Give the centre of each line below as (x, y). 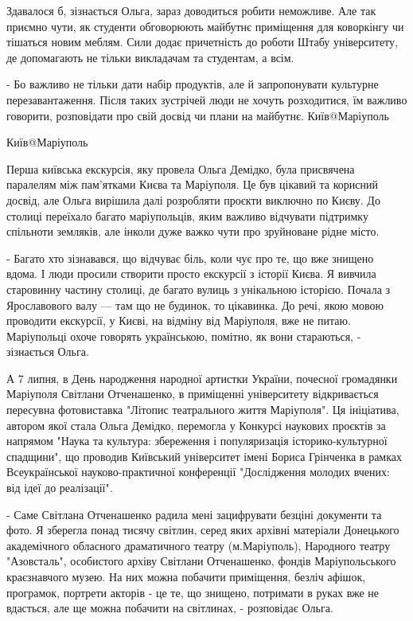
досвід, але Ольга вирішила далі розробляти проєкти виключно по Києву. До (193, 199)
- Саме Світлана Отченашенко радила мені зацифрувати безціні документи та (194, 514)
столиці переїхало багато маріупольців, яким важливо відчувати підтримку (187, 215)
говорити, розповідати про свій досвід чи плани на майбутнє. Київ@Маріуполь (198, 115)
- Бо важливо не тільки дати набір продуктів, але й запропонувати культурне (193, 84)
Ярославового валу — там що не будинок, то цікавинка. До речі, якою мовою (195, 305)
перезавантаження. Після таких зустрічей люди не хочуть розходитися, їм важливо (207, 99)
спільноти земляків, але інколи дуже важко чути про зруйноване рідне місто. (193, 231)
